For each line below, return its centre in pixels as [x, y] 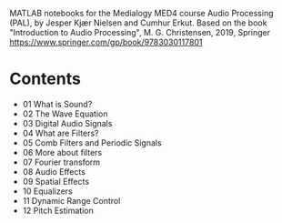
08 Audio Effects [54, 171]
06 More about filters [62, 152]
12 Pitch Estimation [58, 210]
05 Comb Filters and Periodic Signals [92, 142]
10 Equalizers [47, 191]
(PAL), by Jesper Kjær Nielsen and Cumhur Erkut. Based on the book [138, 23]
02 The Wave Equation [65, 114]
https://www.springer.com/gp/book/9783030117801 [106, 42]
